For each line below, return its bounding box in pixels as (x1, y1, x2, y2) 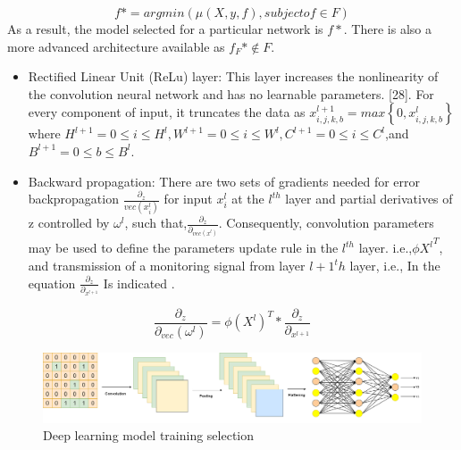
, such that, (124, 213, 188, 232)
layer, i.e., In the (349, 256, 440, 275)
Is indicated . (103, 273, 175, 292)
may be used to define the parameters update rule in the (28, 238, 339, 257)
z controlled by (28, 213, 110, 232)
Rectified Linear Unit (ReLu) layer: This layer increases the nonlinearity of (28, 67, 439, 86)
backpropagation (28, 189, 119, 208)
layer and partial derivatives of (285, 189, 453, 208)
